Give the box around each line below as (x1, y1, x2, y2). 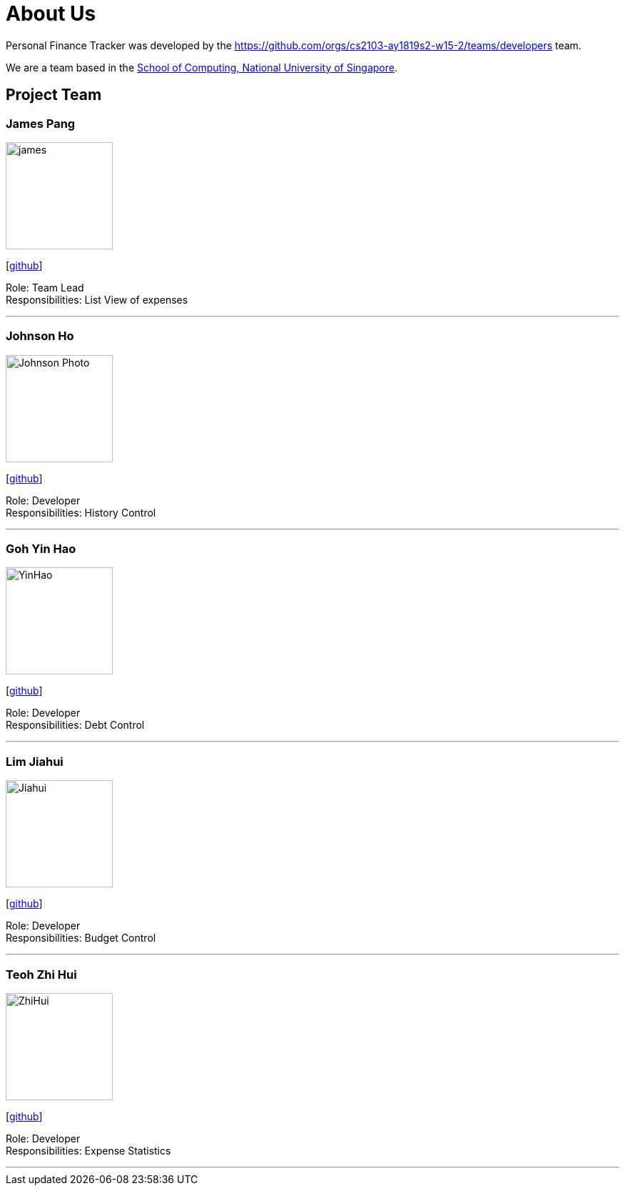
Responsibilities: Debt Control (6, 719, 145, 732)
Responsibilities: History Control (6, 506, 156, 519)
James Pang (6, 116, 76, 131)
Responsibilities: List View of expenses (6, 293, 188, 306)
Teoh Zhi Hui (6, 967, 77, 982)
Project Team (6, 86, 102, 104)
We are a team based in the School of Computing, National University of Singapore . (6, 61, 398, 74)
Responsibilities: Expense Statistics (6, 1144, 171, 1157)
